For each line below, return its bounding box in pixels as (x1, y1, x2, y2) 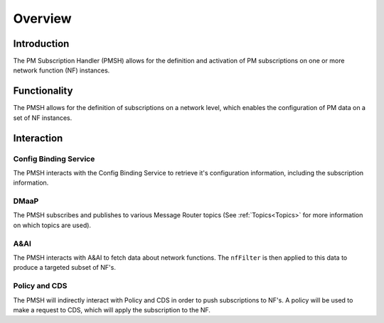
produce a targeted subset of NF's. (13, 263, 117, 272)
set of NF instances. (13, 114, 73, 122)
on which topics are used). (13, 221, 92, 229)
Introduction (13, 38, 70, 50)
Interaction (13, 132, 63, 144)
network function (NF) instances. (13, 66, 110, 75)
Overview (13, 11, 72, 26)
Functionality (13, 85, 73, 97)
